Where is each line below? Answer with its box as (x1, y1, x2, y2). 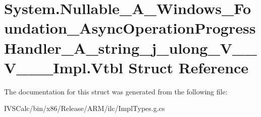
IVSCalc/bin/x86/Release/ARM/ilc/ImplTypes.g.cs (4, 103, 165, 113)
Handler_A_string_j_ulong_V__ (4, 37, 257, 58)
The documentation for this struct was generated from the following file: (4, 86, 228, 96)
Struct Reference (128, 57, 249, 77)
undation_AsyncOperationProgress (4, 18, 256, 38)
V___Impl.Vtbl (4, 57, 123, 77)
